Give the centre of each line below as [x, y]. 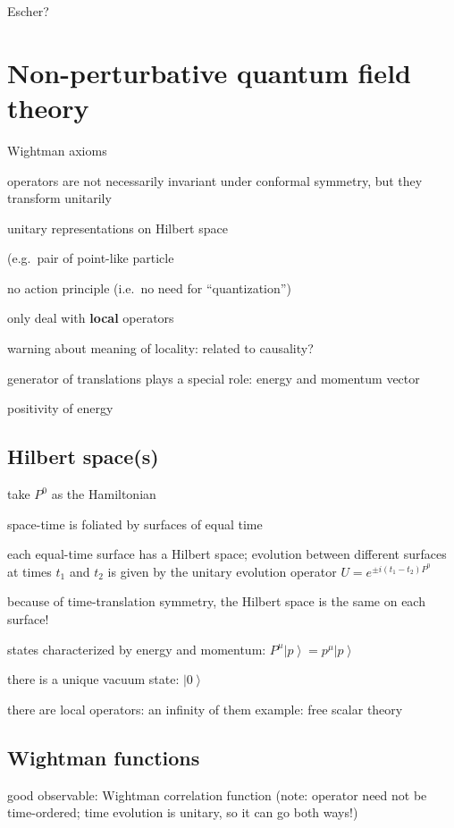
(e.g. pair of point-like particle [91, 258]
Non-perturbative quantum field [209, 72]
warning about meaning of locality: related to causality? [160, 348]
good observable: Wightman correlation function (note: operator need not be [217, 794]
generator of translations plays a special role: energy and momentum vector [214, 378]
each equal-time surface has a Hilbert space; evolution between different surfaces [227, 554]
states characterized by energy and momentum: [137, 649]
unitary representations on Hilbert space [118, 228]
